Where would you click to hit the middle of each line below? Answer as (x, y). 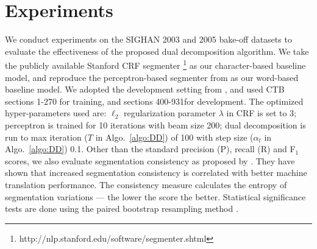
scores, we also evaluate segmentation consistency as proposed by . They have (150, 160)
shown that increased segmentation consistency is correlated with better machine (156, 173)
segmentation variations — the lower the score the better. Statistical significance (155, 196)
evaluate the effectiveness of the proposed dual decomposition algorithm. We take (157, 51)
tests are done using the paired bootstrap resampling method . (122, 209)
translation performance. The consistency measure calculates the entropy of (146, 184)
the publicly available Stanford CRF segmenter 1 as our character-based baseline (155, 64)
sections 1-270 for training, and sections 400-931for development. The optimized (154, 101)
